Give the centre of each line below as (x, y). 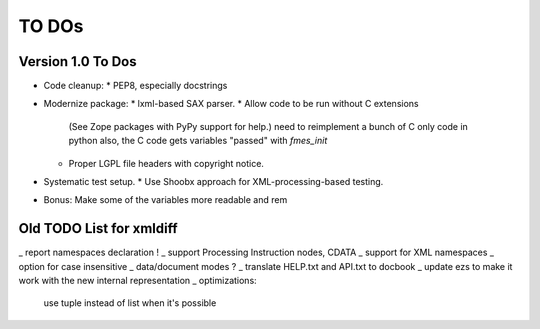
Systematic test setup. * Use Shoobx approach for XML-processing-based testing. (213, 182)
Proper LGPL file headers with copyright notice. (166, 163)
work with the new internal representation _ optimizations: (137, 281)
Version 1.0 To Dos (77, 61)
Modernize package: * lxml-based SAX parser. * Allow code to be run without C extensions (231, 104)
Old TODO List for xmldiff (98, 228)
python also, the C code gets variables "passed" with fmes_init (198, 141)
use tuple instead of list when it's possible (130, 303)
